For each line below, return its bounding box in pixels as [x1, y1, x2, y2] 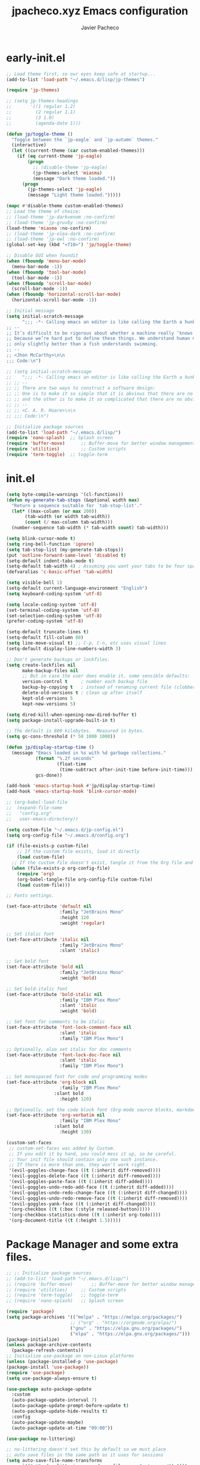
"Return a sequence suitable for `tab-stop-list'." [11, 502, 143, 508]
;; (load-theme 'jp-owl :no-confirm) [6, 236, 100, 243]
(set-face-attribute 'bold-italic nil [6, 991, 102, 997]
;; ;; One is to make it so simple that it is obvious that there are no [6, 391, 193, 397]
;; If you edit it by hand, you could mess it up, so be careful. [8, 1151, 177, 1157]
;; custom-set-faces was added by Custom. [8, 1145, 116, 1151]
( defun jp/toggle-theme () [6, 131, 73, 137]
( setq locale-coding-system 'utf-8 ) [6, 602, 97, 608]
